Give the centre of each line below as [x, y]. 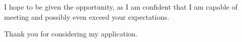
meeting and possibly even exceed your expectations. [87, 16]
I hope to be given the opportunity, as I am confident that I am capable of [121, 7]
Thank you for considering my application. [71, 34]
